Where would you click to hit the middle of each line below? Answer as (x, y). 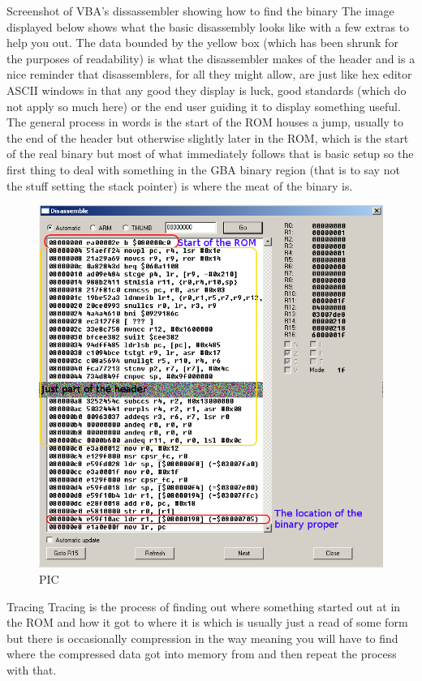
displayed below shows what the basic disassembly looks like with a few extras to (208, 26)
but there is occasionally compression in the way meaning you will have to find (202, 638)
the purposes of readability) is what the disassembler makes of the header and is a (211, 58)
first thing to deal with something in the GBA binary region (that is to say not (203, 169)
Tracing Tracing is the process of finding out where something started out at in (204, 606)
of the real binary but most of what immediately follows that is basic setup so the (210, 154)
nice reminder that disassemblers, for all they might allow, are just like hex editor (209, 74)
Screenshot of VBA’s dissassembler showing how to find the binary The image (200, 11)
